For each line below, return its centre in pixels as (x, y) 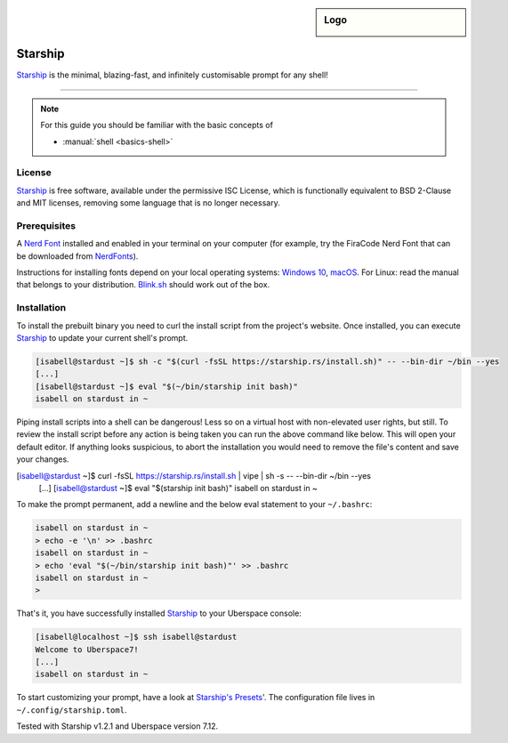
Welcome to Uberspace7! (87, 649)
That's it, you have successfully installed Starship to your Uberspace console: (159, 613)
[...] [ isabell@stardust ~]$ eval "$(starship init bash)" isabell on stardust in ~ (178, 488)
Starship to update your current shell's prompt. (102, 337)
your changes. (43, 459)
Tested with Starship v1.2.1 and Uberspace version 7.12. (117, 726)
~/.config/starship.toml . (72, 710)
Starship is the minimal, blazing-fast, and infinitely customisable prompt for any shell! (172, 75)
